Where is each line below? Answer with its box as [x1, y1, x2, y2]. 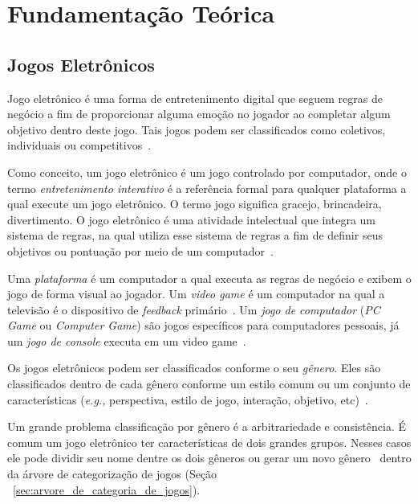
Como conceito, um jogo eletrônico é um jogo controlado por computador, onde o [7, 163, 407, 180]
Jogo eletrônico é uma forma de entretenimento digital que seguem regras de [7, 89, 383, 106]
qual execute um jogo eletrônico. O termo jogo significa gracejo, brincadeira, [7, 195, 382, 212]
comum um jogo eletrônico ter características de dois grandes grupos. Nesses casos [7, 433, 412, 450]
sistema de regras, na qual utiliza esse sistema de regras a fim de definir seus [7, 227, 383, 244]
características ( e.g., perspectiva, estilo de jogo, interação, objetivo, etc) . [7, 391, 368, 408]
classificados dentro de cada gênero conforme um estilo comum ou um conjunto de [7, 375, 411, 392]
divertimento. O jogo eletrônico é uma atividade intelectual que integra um [7, 211, 376, 227]
